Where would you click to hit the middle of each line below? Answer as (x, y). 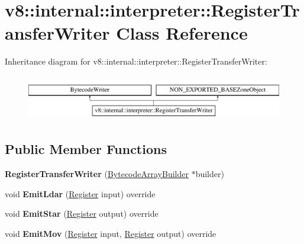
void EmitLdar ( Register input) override (80, 193)
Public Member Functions (86, 149)
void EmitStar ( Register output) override (82, 213)
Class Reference (182, 33)
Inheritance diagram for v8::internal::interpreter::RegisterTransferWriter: (136, 61)
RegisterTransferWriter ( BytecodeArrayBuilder (97, 174)
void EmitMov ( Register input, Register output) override (111, 233)
